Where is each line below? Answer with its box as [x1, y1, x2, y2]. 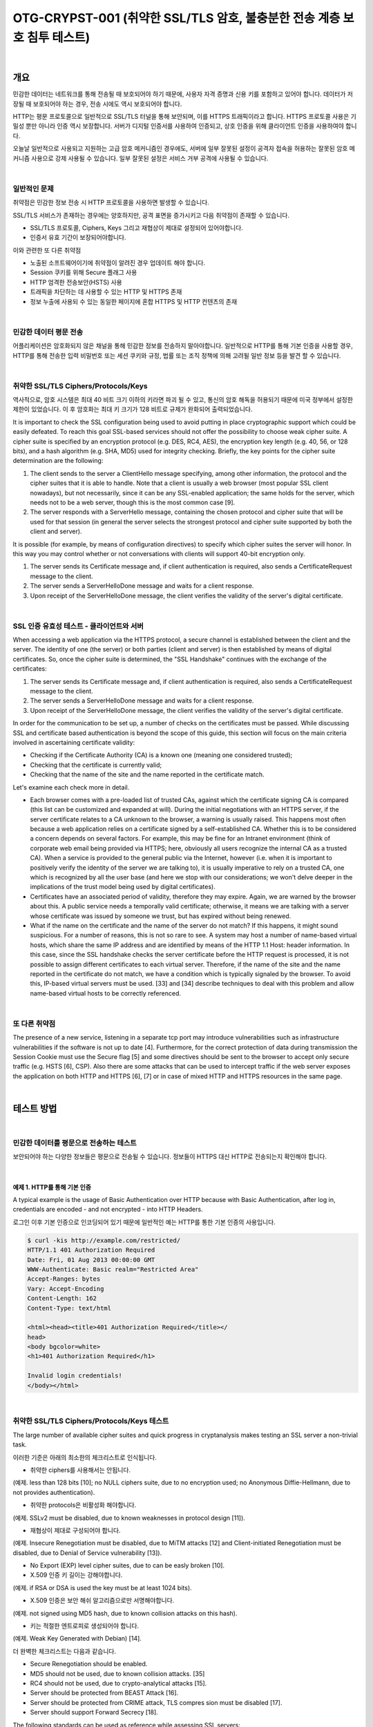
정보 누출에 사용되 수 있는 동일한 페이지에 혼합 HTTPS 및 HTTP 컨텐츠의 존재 [30, 297, 238, 305]
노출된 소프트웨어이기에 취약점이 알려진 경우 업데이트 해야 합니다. [30, 259, 206, 267]
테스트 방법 [12, 1103, 57, 1115]
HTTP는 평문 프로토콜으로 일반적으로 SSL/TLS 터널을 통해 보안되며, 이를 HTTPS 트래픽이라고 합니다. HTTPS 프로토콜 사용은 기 [12, 113, 357, 121]
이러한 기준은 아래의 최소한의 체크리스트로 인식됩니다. [12, 1453, 157, 1461]
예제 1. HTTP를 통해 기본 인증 [12, 1183, 91, 1191]
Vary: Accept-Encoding [27, 1285, 104, 1292]
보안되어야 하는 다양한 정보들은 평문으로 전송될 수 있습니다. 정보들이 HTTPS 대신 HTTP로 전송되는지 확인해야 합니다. [12, 1152, 327, 1161]
